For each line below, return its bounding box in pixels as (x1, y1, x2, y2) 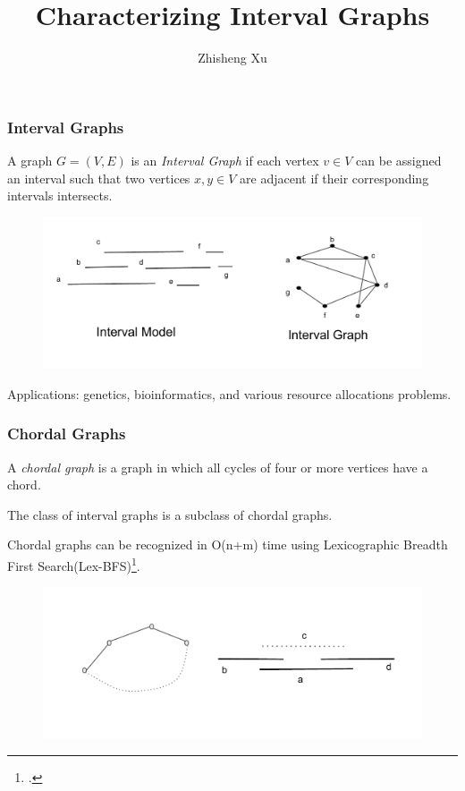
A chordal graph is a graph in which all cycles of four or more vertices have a (7, 457, 428, 476)
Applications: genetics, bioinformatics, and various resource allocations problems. (7, 384, 452, 403)
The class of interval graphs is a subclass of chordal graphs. (7, 505, 333, 523)
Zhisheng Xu (198, 48, 267, 67)
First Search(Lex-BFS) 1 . (7, 553, 140, 574)
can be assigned (356, 151, 442, 170)
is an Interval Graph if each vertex (131, 151, 319, 170)
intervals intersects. (7, 186, 113, 205)
